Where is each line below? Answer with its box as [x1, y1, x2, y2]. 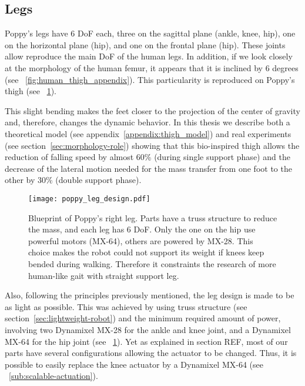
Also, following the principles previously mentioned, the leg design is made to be [5, 289, 294, 301]
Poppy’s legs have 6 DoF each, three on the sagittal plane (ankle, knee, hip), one [5, 27, 296, 39]
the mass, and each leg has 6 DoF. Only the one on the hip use [28, 223, 256, 235]
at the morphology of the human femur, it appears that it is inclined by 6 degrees [5, 61, 299, 74]
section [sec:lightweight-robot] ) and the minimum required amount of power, [5, 312, 281, 324]
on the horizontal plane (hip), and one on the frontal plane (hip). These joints [5, 38, 286, 51]
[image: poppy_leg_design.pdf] [28, 194, 150, 203]
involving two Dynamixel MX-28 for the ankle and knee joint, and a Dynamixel [5, 323, 291, 335]
